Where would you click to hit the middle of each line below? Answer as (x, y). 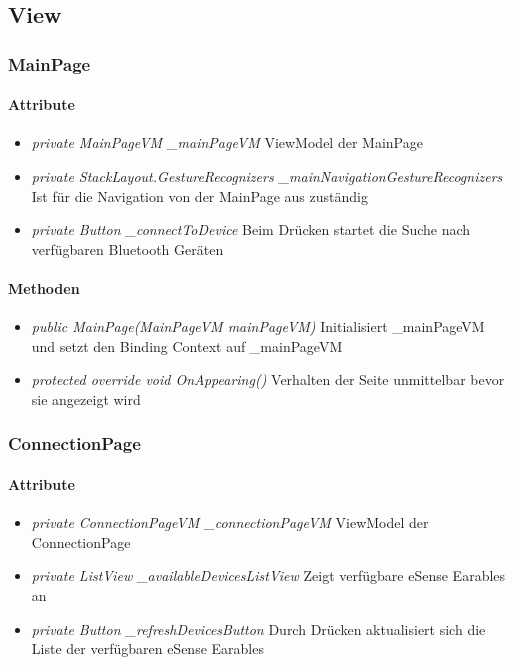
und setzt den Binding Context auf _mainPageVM (187, 345)
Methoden (44, 287)
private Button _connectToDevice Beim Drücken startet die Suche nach (251, 229)
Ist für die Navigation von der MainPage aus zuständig (199, 195)
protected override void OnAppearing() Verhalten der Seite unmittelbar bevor (268, 379)
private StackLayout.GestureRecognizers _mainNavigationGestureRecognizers (267, 176)
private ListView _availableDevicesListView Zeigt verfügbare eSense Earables (268, 575)
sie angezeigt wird (86, 398)
